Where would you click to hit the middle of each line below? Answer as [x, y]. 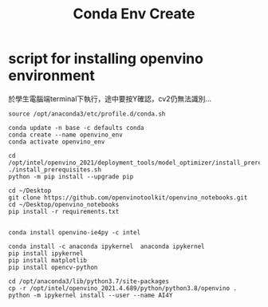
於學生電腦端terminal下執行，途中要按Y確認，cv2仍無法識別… [110, 98]
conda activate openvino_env [57, 142]
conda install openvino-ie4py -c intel [75, 232]
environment [52, 76]
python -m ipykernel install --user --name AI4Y [91, 295]
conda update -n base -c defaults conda [77, 128]
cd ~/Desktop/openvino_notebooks [64, 204]
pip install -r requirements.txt [64, 211]
